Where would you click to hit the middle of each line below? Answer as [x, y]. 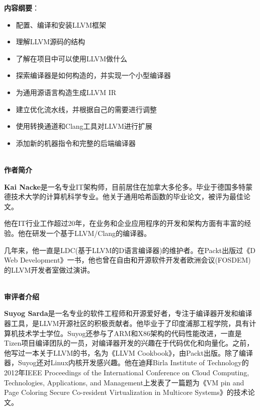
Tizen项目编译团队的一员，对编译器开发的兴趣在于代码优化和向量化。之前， [129, 343]
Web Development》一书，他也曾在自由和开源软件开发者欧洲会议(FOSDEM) [127, 260]
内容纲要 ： [22, 8]
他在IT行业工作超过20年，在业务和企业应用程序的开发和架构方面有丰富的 [124, 223]
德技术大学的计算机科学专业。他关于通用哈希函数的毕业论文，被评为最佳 [124, 196]
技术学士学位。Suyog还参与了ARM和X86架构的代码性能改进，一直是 [130, 333]
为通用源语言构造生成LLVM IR [66, 92]
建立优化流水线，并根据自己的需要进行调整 [86, 109]
